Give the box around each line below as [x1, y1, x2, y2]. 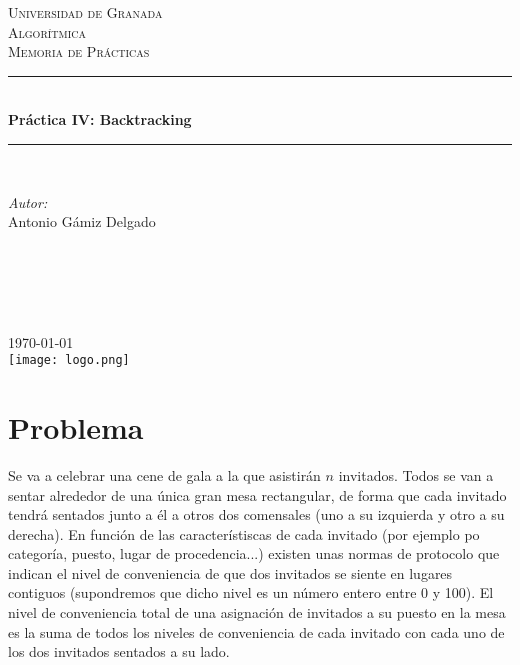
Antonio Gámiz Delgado [8, 211, 156, 232]
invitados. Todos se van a [338, 464, 494, 485]
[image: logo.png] [8, 353, 130, 368]
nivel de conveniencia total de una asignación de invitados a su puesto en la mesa [8, 602, 506, 623]
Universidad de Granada [8, 2, 163, 22]
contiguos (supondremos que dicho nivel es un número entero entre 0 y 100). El [8, 582, 494, 603]
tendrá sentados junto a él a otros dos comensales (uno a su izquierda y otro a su [8, 504, 505, 525]
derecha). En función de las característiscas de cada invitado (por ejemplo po [8, 523, 480, 544]
